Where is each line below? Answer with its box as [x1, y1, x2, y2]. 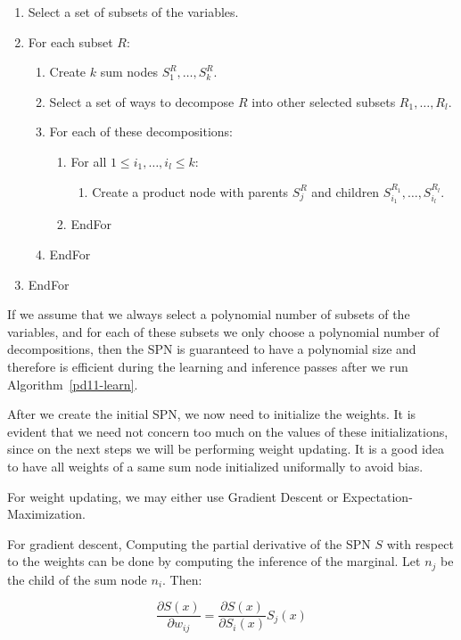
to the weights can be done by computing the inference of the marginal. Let [7, 552, 421, 570]
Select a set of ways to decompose [49, 92, 235, 111]
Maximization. [7, 505, 86, 523]
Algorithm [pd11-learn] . [7, 374, 138, 393]
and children [311, 182, 380, 201]
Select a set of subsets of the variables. [28, 3, 239, 21]
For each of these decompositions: [49, 122, 233, 141]
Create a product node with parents [92, 182, 289, 201]
